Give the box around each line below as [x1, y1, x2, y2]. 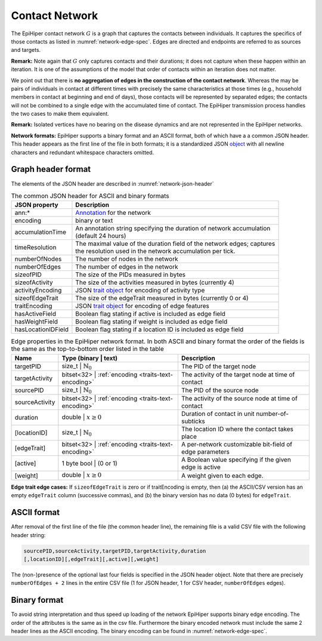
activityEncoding [14, 286, 62, 295]
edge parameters [181, 448, 230, 456]
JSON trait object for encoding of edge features [75, 302, 210, 310]
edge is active [181, 463, 221, 471]
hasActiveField [14, 310, 57, 318]
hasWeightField [14, 318, 58, 326]
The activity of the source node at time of [181, 395, 298, 403]
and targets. [11, 47, 41, 54]
